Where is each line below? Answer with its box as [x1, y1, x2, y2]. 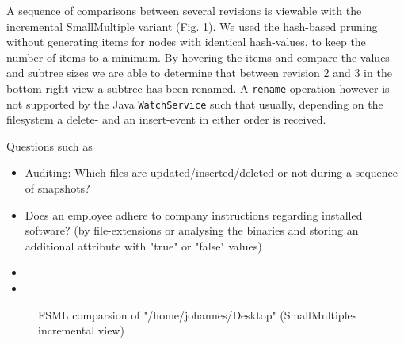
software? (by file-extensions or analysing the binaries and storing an [25, 222, 359, 239]
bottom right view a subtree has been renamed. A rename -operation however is [6, 79, 390, 96]
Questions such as [6, 137, 93, 154]
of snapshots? [25, 180, 90, 197]
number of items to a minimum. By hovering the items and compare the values [6, 48, 390, 65]
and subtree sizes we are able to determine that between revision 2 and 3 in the [6, 64, 392, 81]
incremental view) [38, 322, 124, 338]
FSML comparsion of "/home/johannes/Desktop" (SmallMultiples [38, 306, 357, 323]
